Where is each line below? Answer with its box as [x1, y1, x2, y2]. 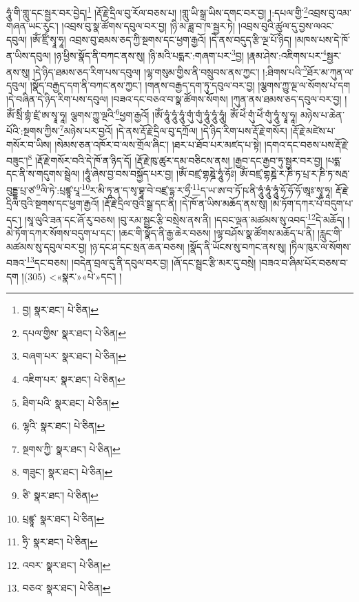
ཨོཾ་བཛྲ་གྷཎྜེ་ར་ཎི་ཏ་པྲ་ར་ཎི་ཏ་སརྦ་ [239, 166, 350, 181]
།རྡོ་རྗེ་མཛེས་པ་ [290, 124, 336, 138]
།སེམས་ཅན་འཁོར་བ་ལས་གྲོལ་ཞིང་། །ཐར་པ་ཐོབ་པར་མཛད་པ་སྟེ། [54, 137, 262, 151]
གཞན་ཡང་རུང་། [6, 19, 59, 33]
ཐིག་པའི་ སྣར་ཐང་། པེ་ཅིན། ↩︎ [22, 395, 119, 409]
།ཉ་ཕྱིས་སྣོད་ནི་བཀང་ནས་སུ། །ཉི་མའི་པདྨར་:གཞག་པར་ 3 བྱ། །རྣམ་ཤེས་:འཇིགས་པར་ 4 [54, 46, 327, 63]
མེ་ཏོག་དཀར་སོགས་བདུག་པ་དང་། [6, 226, 116, 240]
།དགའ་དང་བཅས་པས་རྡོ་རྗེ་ [264, 137, 349, 151]
